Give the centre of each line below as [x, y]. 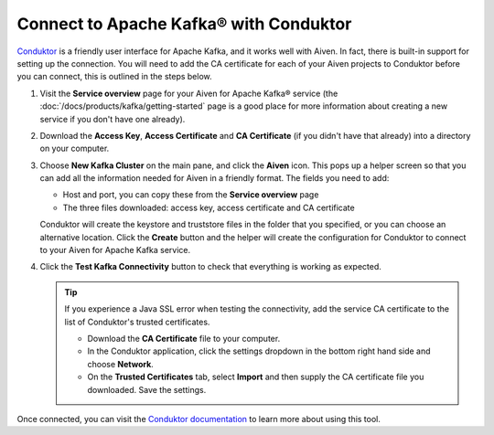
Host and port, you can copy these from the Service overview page [191, 195]
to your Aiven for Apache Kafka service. [115, 250]
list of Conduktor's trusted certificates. [137, 322]
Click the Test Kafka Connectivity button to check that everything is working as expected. [210, 267]
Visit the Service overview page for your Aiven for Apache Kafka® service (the [189, 93]
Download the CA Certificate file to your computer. [184, 338]
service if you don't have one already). [113, 119]
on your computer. [75, 149]
